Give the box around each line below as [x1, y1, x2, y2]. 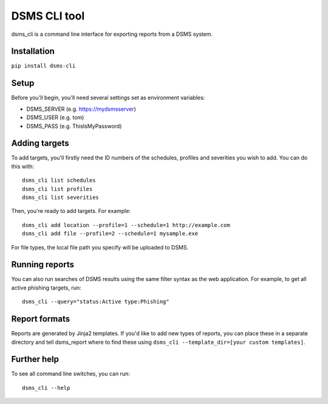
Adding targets [11, 138, 69, 148]
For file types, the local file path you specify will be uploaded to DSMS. [11, 243, 189, 251]
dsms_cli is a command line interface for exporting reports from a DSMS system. [11, 30, 213, 38]
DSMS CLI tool [11, 9, 85, 23]
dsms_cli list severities [22, 194, 100, 201]
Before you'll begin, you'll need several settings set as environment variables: [11, 94, 205, 102]
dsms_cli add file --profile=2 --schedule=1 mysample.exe [22, 230, 199, 237]
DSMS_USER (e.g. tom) [26, 114, 84, 121]
